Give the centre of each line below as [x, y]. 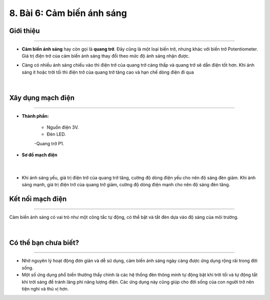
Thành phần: [35, 116]
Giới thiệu [24, 31]
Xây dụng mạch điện [42, 98]
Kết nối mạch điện [38, 199]
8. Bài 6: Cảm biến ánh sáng [68, 13]
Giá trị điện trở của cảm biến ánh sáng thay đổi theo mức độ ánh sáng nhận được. [106, 56]
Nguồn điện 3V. [63, 127]
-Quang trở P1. [49, 143]
